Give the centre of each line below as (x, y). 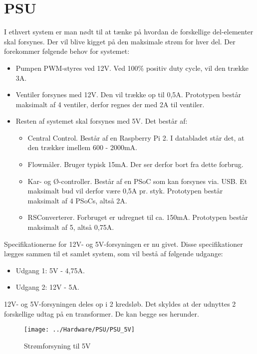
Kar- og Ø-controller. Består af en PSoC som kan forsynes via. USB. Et (137, 181)
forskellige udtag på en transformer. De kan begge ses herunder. (102, 313)
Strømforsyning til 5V (57, 345)
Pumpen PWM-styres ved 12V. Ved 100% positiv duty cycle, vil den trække (132, 68)
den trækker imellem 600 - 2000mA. (82, 147)
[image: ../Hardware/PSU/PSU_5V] (79, 330)
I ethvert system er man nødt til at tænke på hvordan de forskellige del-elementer (129, 32)
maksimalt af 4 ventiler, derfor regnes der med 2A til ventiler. (110, 104)
